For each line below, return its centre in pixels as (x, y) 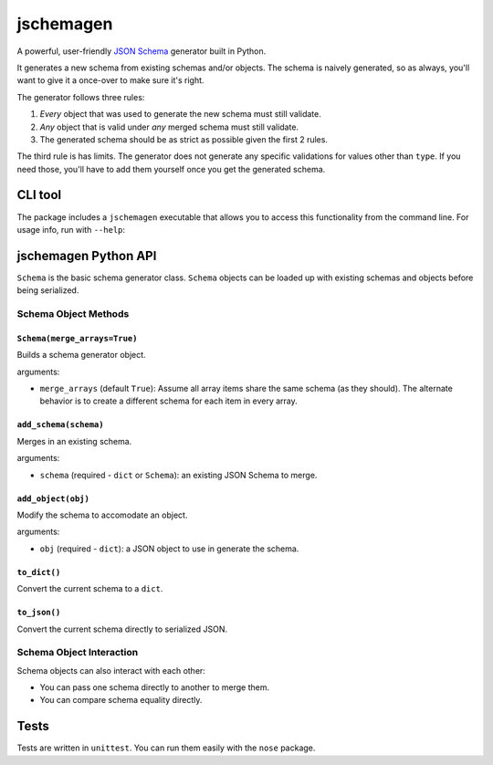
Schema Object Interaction (78, 653)
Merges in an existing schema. (74, 441)
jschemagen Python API (87, 256)
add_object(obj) (53, 498)
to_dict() (39, 572)
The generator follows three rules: (81, 97)
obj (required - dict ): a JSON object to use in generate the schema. (169, 549)
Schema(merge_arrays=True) (77, 338)
